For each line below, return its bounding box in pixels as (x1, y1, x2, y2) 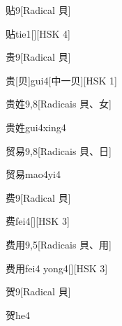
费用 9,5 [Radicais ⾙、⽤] (6, 237, 112, 251)
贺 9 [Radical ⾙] (6, 284, 71, 299)
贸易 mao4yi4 (6, 167, 61, 181)
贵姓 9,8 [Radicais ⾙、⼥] (6, 96, 112, 111)
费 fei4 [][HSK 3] (6, 214, 70, 228)
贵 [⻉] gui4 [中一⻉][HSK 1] (6, 73, 117, 87)
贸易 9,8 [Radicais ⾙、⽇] (6, 143, 112, 158)
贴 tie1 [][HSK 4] (6, 26, 70, 40)
